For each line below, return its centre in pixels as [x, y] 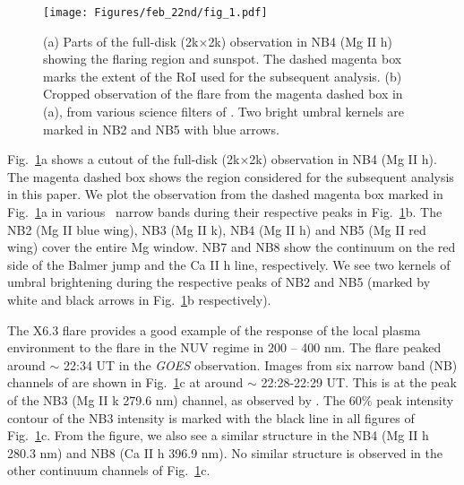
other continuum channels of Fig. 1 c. [109, 470]
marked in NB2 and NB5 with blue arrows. [161, 129]
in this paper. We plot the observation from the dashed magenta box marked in [225, 194]
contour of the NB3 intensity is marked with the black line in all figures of [211, 417]
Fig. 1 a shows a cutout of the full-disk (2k [124, 159]
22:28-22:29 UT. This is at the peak [359, 382]
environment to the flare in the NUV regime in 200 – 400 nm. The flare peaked [224, 347]
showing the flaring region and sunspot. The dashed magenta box [223, 59]
